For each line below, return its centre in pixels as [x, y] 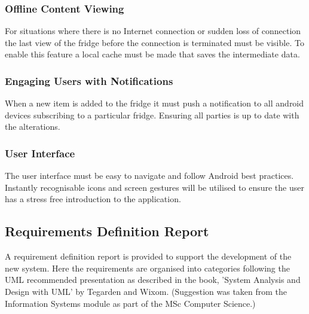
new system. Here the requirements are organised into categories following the [147, 268]
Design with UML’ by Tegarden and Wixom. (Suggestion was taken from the [146, 291]
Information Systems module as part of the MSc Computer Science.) [130, 303]
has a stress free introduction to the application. [93, 199]
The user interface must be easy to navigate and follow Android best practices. [149, 176]
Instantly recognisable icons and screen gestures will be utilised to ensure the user [154, 187]
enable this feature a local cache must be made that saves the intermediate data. [152, 54]
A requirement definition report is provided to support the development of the [148, 256]
